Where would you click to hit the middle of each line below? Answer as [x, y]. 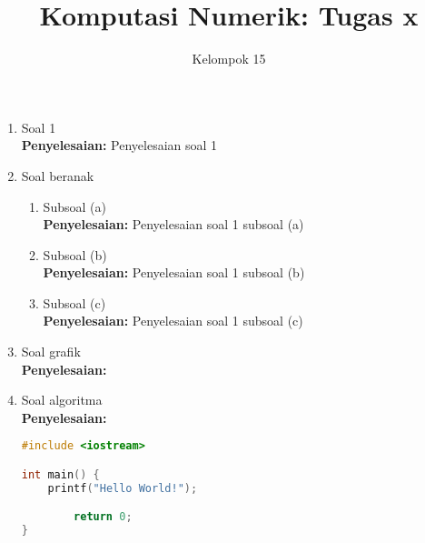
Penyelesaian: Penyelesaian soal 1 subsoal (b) [174, 272]
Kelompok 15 [229, 59]
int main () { [60, 474]
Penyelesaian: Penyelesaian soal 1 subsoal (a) [173, 224]
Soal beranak [58, 175]
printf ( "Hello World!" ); [123, 488]
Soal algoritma [62, 400]
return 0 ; [103, 517]
